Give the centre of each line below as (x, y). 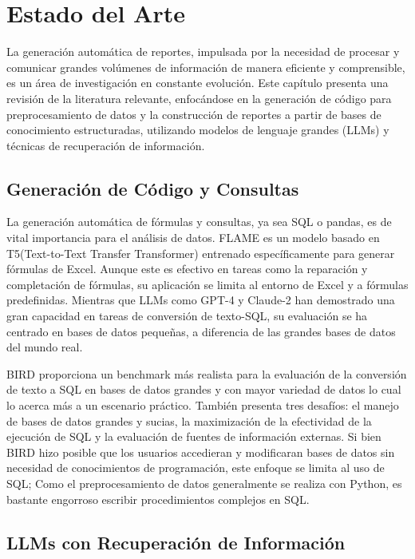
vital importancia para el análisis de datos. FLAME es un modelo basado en (193, 238)
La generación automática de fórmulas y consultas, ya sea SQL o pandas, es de (199, 222)
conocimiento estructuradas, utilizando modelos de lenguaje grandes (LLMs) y (198, 130)
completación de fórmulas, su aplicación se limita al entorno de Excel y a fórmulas (207, 284)
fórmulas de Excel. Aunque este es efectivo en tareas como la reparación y (187, 269)
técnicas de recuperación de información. (106, 145)
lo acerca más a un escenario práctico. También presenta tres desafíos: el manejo (203, 405)
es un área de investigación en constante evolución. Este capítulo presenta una (198, 83)
